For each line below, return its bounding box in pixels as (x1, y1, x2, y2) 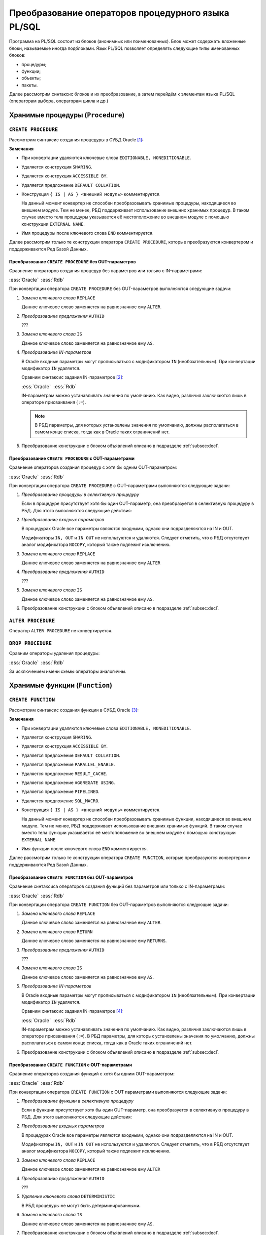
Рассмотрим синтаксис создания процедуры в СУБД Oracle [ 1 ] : (9, 136, 144, 143)
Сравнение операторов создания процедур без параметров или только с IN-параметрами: (9, 268, 202, 274)
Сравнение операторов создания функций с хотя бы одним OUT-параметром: (9, 1071, 175, 1077)
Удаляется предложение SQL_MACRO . (21, 798, 100, 804)
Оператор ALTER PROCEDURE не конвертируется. (9, 628, 113, 634)
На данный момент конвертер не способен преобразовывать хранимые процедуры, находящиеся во (21, 200, 236, 206)
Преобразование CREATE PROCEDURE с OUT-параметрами (9, 455, 135, 461)
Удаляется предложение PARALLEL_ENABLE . (21, 761, 115, 768)
